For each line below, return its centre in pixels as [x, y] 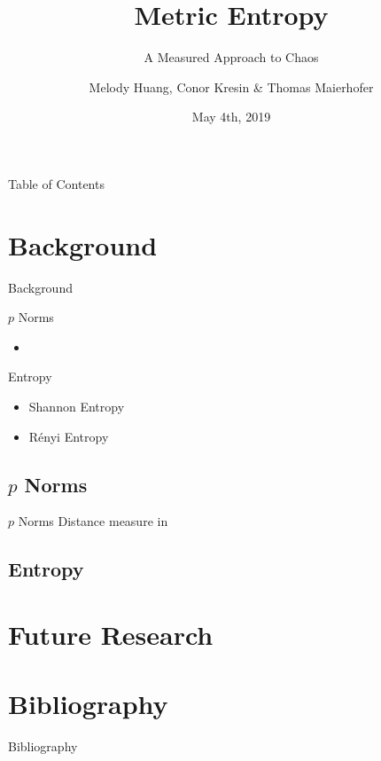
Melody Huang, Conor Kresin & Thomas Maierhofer [231, 86]
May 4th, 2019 [231, 117]
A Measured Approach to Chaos [231, 57]
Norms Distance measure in [93, 521]
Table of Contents [56, 183]
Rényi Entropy [69, 436]
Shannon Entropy [77, 406]
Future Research [111, 634]
